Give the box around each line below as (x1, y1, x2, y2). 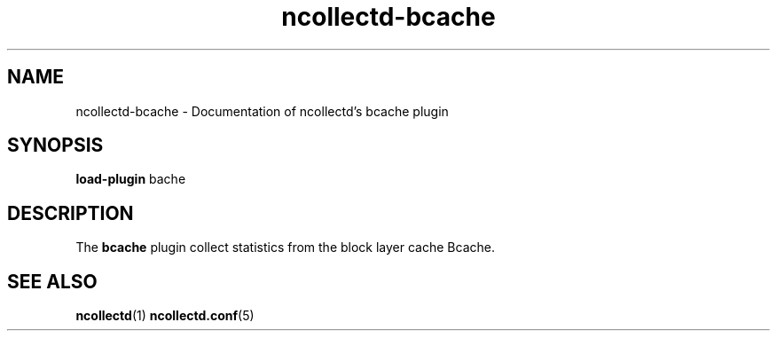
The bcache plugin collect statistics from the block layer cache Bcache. (75, 240, 495, 255)
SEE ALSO (7, 270, 98, 293)
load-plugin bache (75, 171, 186, 187)
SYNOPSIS (7, 134, 104, 157)
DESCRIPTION (7, 201, 134, 224)
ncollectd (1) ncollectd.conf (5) (75, 308, 255, 324)
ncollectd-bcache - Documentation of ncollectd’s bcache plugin (75, 103, 449, 119)
